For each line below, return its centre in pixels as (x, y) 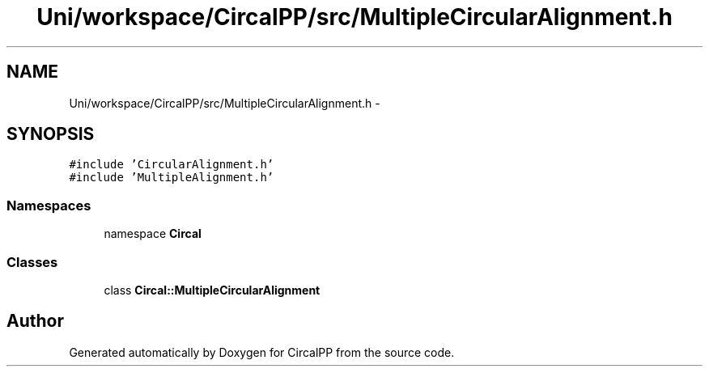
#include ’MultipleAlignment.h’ (172, 178)
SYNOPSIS (51, 134)
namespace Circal (153, 234)
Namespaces (49, 205)
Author (35, 321)
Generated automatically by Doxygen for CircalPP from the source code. (262, 352)
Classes (32, 262)
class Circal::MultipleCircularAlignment (212, 290)
